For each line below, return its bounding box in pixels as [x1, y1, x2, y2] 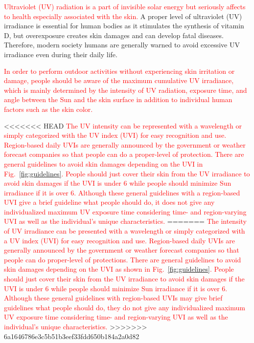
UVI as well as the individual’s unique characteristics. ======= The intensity [4, 216, 247, 226]
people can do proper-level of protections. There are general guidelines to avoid [4, 254, 241, 264]
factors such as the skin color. [4, 104, 93, 114]
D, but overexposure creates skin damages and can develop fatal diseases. [4, 30, 224, 40]
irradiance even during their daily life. [4, 49, 117, 59]
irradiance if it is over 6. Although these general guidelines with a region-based [4, 187, 240, 197]
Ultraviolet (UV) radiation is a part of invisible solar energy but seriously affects [4, 1, 246, 11]
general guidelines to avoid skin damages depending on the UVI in [4, 158, 203, 169]
